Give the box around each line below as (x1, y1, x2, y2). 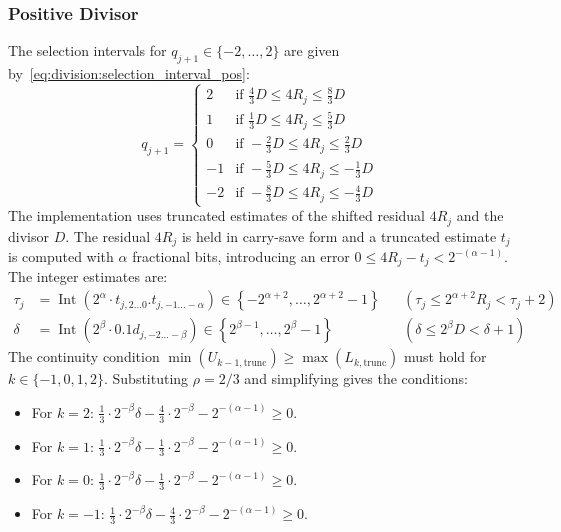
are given (284, 40, 340, 61)
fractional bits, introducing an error (132, 246, 350, 267)
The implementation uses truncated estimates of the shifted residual (8, 205, 426, 226)
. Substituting (104, 368, 189, 389)
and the (456, 205, 504, 226)
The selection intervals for (8, 40, 167, 61)
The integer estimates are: (8, 266, 168, 287)
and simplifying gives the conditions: (244, 368, 468, 389)
